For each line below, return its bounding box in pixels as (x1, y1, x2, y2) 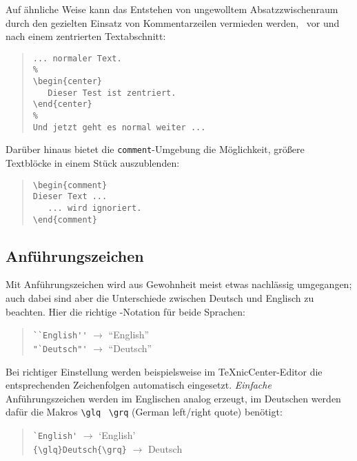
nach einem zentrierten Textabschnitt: (6, 29, 166, 43)
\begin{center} (32, 76, 103, 87)
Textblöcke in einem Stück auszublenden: (6, 156, 180, 170)
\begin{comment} (32, 180, 108, 190)
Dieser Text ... (32, 192, 108, 202)
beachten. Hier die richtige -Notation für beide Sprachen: (6, 304, 245, 318)
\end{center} (32, 99, 92, 110)
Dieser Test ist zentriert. (48, 88, 176, 98)
